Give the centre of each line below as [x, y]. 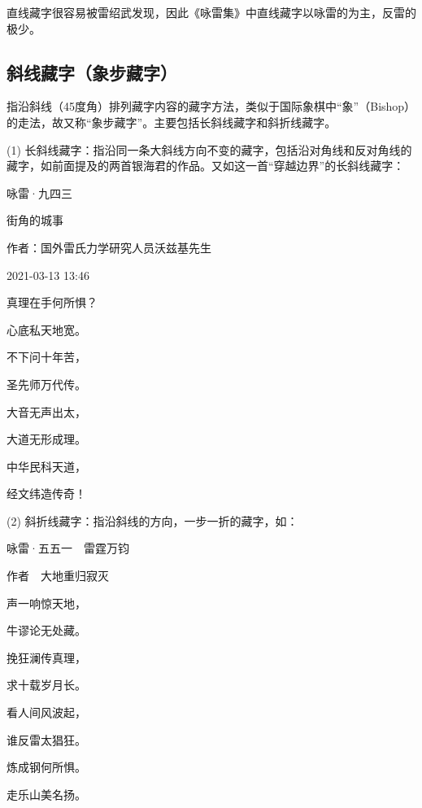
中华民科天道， [46, 466]
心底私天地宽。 [46, 329]
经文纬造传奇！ [46, 494]
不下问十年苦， [46, 357]
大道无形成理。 [46, 439]
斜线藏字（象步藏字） [92, 72]
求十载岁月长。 [46, 685]
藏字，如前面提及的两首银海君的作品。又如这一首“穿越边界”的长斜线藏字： [206, 166]
